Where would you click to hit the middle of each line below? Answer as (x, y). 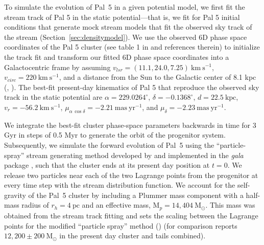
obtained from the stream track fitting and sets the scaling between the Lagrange (131, 215)
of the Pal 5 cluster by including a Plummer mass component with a (136, 195)
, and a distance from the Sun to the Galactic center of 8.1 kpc (158, 77)
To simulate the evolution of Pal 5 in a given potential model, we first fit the (125, 7)
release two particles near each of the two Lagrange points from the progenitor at (131, 175)
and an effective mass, (116, 205)
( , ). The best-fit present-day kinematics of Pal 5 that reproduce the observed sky (132, 87)
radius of (35, 205)
